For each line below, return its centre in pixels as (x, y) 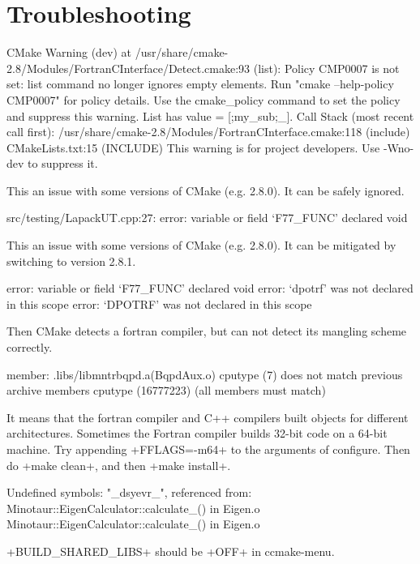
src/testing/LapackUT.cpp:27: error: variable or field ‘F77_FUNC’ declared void (207, 218)
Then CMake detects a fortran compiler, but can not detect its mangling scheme (207, 331)
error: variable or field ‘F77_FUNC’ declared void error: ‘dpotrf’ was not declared (210, 288)
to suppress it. (63, 163)
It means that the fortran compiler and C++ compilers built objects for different (208, 417)
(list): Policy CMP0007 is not (326, 68)
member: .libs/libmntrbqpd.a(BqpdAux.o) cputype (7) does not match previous (205, 374)
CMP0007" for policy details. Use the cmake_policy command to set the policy (204, 99)
